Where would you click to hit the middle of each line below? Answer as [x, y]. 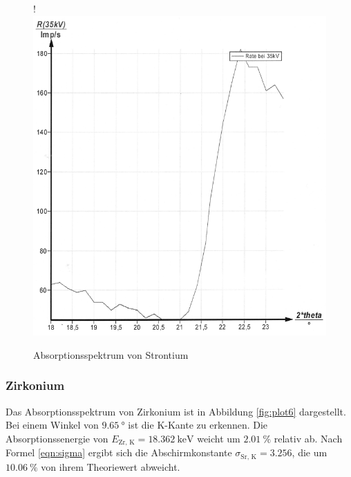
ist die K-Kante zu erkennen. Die [198, 425]
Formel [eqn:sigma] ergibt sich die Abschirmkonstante [119, 452]
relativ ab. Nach [308, 438]
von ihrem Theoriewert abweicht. [111, 466]
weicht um [219, 438]
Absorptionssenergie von [57, 438]
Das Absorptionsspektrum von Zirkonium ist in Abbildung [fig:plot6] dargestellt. [176, 411]
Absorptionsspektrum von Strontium [111, 354]
